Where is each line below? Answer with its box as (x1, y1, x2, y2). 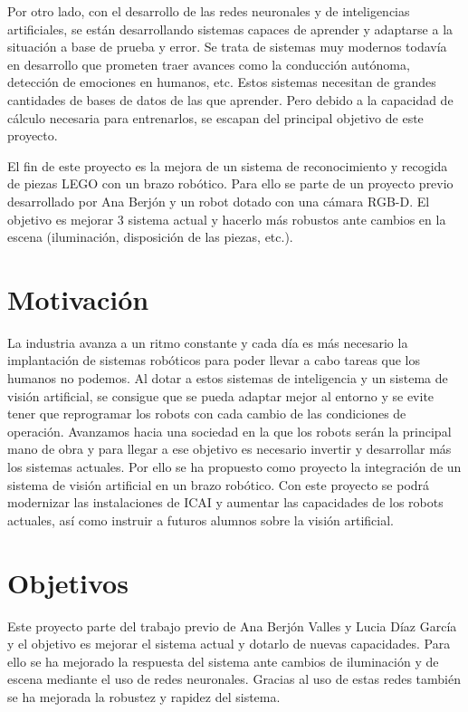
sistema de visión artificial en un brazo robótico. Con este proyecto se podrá (7, 475, 430, 494)
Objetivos (7, 563, 129, 601)
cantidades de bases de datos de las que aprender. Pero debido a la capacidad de (7, 90, 454, 109)
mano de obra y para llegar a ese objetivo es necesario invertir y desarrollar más (7, 439, 452, 458)
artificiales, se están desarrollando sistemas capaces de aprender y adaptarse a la (7, 19, 454, 38)
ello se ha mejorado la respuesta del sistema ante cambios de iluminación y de (7, 651, 439, 670)
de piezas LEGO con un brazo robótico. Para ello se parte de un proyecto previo (7, 174, 454, 193)
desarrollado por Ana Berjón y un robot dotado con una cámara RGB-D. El (7, 191, 430, 210)
